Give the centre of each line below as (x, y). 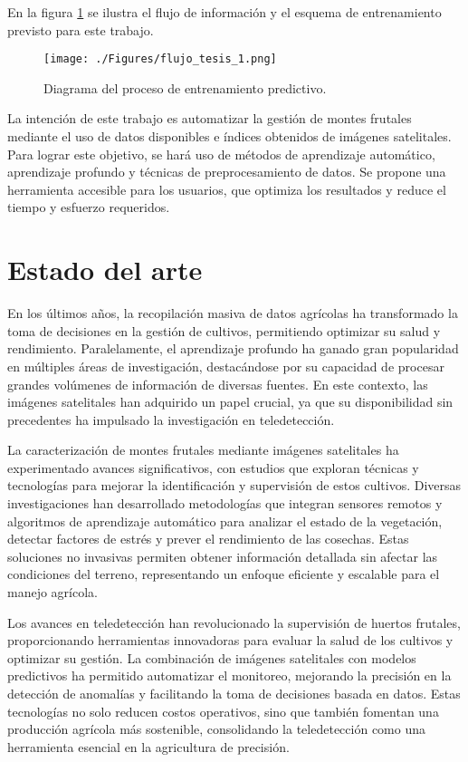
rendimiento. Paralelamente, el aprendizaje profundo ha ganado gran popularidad (233, 348)
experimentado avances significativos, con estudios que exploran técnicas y (213, 467)
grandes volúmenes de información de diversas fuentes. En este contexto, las (218, 384)
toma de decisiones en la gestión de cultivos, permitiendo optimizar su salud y (224, 330)
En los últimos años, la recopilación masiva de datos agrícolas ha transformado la (233, 313)
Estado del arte (105, 270)
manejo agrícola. (53, 592)
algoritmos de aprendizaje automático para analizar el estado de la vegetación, (225, 521)
